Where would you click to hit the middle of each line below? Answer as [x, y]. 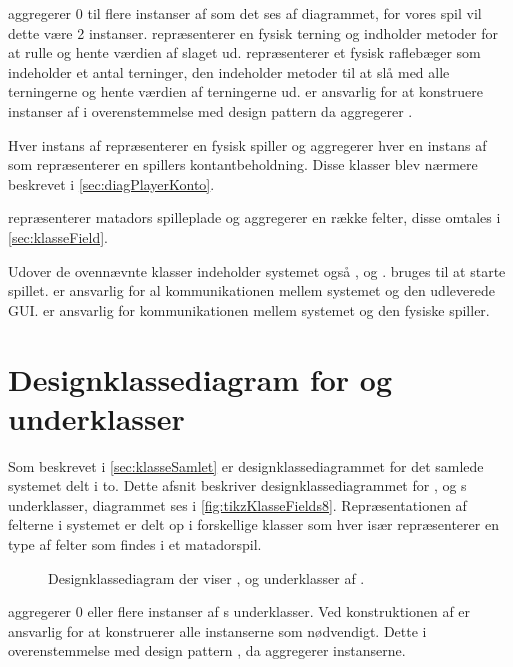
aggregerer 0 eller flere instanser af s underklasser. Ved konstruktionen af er [239, 611]
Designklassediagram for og [200, 378]
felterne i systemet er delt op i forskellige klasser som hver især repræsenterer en [253, 524]
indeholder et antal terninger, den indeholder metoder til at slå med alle [229, 71]
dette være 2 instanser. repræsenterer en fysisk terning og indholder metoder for [253, 32]
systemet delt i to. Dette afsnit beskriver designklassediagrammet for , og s [237, 485]
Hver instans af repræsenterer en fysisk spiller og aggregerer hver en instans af [247, 144]
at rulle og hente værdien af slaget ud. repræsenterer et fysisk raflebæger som [244, 52]
